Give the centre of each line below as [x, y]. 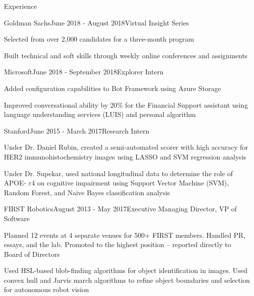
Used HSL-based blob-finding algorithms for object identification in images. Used [126, 270]
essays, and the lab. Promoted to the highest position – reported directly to [118, 244]
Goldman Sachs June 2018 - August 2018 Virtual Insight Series [97, 22]
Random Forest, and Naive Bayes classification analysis [87, 192]
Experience [21, 6]
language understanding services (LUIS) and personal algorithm [100, 114]
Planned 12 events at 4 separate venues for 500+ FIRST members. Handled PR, [125, 235]
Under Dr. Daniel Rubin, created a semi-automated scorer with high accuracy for [126, 147]
